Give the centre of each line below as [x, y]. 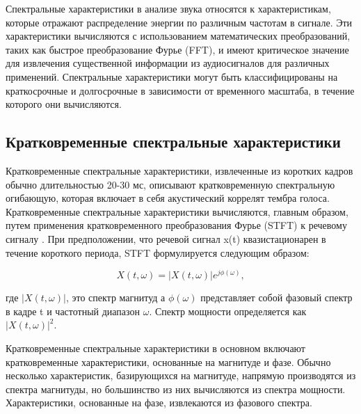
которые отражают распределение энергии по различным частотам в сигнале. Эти [179, 22]
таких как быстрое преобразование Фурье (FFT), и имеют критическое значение [177, 49]
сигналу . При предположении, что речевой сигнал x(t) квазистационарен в [166, 238]
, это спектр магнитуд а [115, 297]
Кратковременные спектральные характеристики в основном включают [155, 348]
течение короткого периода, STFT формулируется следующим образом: [158, 252]
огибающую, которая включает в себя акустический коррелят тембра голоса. [168, 198]
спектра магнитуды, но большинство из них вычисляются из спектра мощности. [176, 389]
